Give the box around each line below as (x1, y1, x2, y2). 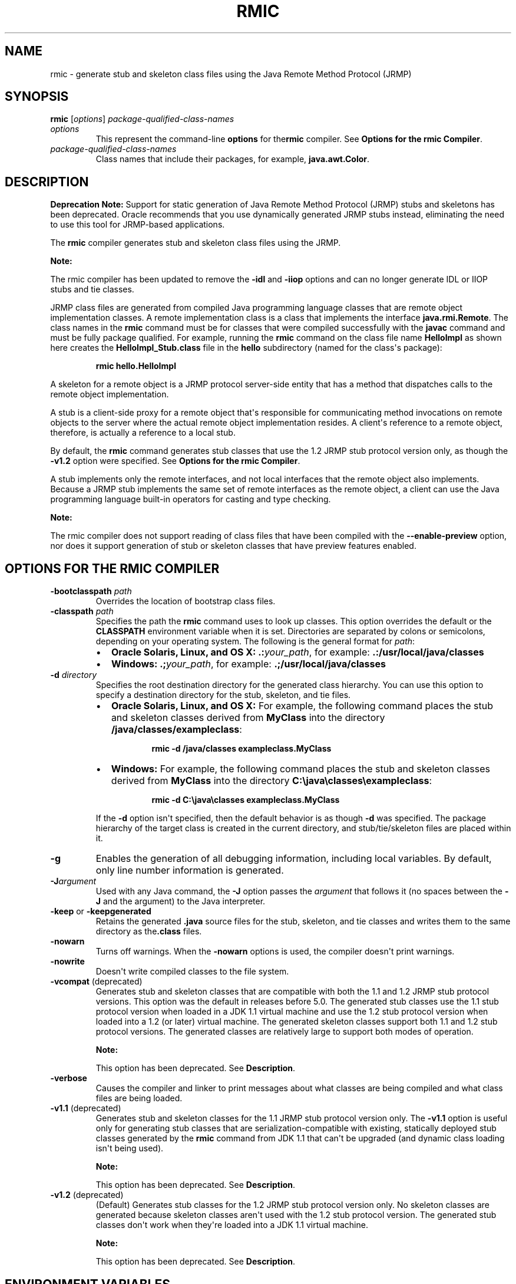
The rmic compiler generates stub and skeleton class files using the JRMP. (50, 238, 341, 248)
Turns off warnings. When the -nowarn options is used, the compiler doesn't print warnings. (95, 946, 455, 957)
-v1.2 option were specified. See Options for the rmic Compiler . (50, 456, 300, 466)
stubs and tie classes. (50, 284, 134, 295)
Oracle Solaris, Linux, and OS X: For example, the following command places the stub (111, 700, 494, 712)
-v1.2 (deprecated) (50, 1190, 124, 1200)
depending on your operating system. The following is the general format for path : (95, 636, 415, 647)
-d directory (50, 670, 97, 680)
